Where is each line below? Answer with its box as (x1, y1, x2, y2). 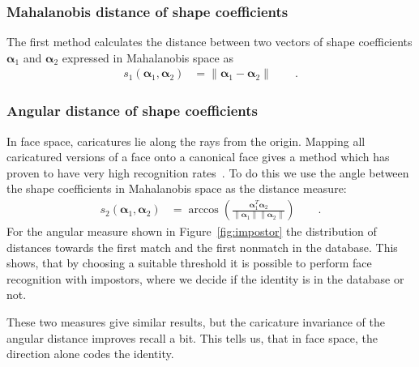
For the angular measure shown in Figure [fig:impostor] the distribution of (6, 223, 377, 240)
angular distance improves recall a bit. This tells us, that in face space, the (6, 329, 378, 346)
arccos (188, 204, 219, 216)
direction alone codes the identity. (6, 345, 174, 362)
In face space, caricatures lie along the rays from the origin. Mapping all (6, 132, 366, 149)
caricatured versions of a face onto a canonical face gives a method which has (6, 148, 390, 165)
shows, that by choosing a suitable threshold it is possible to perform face (6, 254, 372, 271)
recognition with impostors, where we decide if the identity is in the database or (6, 270, 404, 287)
